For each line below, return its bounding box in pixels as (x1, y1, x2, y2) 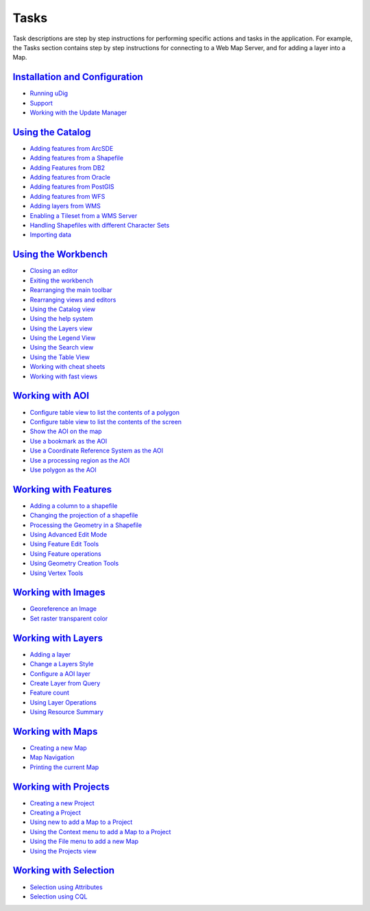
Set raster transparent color (29, 614, 108, 622)
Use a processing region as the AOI (29, 456, 130, 464)
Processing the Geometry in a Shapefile (29, 521, 143, 529)
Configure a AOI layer (29, 669, 90, 678)
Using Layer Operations (29, 698, 97, 706)
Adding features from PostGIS (29, 182, 114, 191)
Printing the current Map (29, 763, 99, 771)
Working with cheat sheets (29, 363, 106, 371)
